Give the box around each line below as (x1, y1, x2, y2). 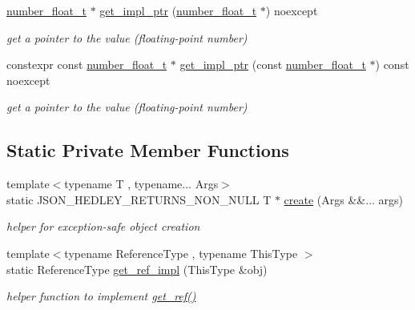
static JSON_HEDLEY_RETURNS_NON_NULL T (6, 191, 272, 207)
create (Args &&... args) (284, 191, 404, 207)
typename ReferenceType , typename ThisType (64, 244, 298, 261)
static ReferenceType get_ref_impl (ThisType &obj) (6, 260, 268, 277)
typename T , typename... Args (64, 175, 219, 192)
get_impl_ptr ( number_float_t (99, 2, 257, 18)
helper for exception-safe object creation (6, 218, 200, 235)
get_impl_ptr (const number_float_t (179, 56, 366, 73)
